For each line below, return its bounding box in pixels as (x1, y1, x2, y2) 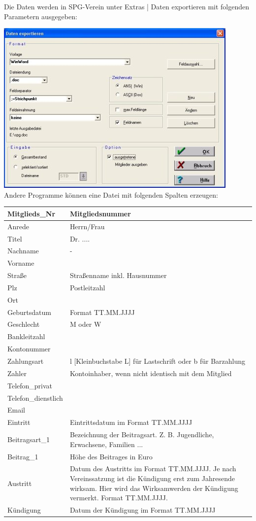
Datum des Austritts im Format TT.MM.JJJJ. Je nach (69, 463, 236, 474)
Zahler (7, 368, 27, 378)
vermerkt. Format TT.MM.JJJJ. (69, 492, 168, 503)
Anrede (7, 221, 29, 231)
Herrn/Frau (69, 221, 105, 231)
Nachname (7, 245, 39, 256)
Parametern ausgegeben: (4, 11, 77, 21)
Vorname (7, 258, 34, 268)
